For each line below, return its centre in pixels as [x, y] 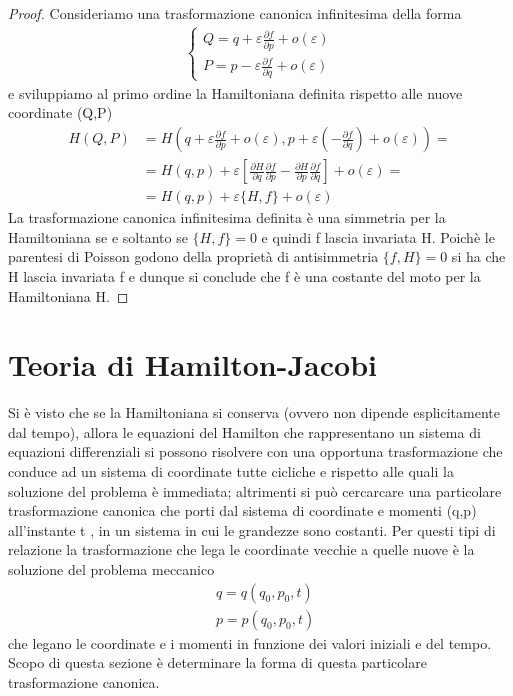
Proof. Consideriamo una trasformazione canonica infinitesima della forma [235, 13]
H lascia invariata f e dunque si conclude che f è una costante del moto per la [244, 275]
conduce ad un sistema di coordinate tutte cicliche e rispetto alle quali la [231, 471]
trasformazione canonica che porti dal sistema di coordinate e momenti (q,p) [242, 510]
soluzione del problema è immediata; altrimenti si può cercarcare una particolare [255, 490]
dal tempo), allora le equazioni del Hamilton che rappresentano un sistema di [244, 431]
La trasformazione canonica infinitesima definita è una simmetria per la [227, 217]
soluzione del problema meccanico [111, 568]
